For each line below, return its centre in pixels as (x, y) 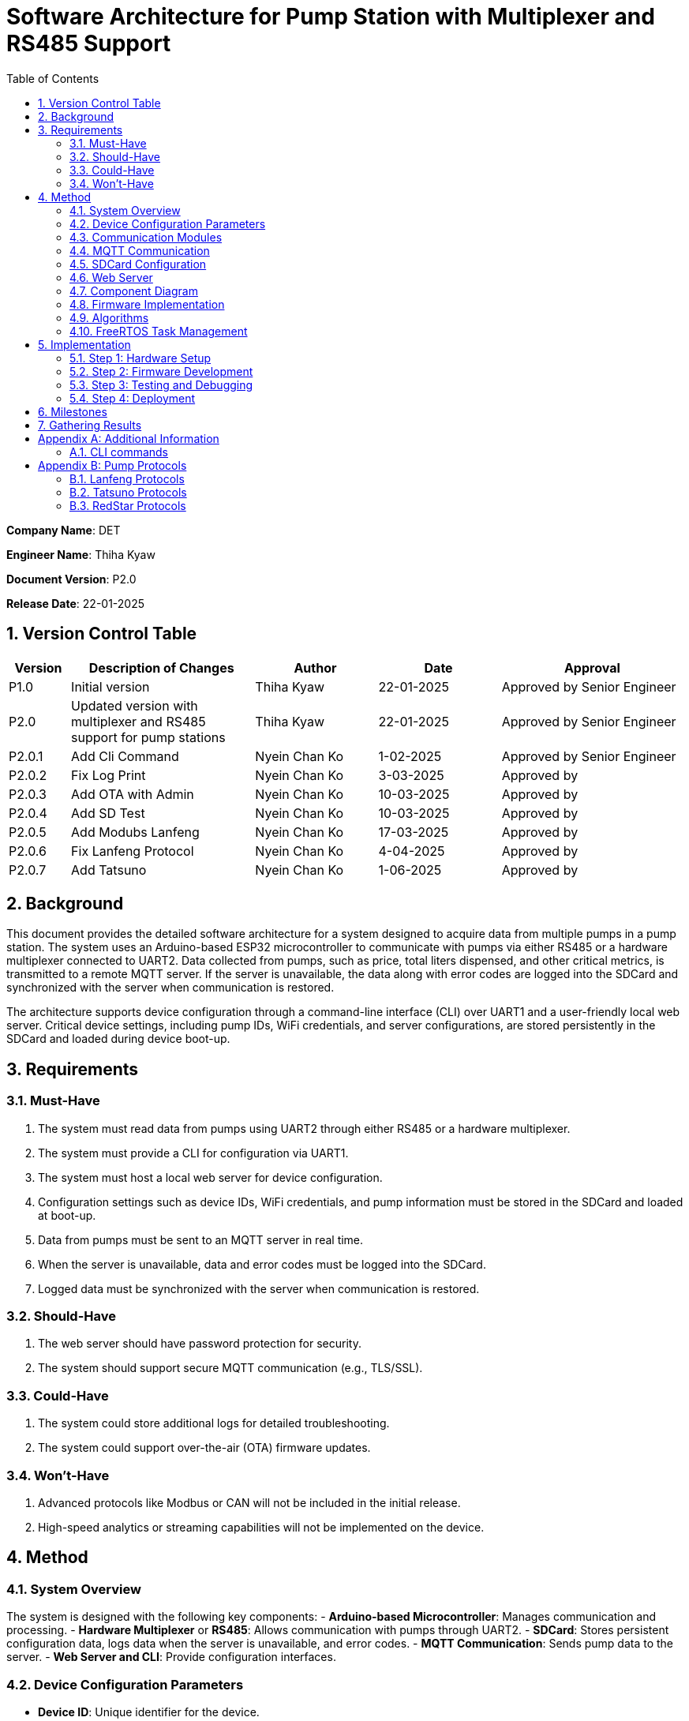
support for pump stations (148, 737)
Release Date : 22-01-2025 (76, 603)
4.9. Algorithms (109, 317)
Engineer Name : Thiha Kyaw (81, 554)
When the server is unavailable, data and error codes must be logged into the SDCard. (262, 1264)
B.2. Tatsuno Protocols (128, 492)
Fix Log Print (109, 775)
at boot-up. (67, 1215)
